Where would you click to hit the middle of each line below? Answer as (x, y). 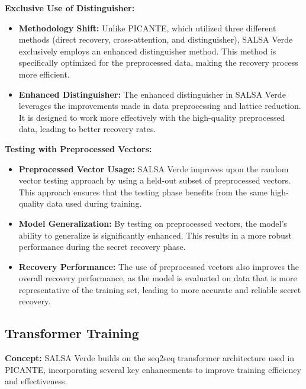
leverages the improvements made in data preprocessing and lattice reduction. (160, 106)
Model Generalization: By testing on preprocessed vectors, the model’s (153, 223)
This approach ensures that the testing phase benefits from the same (143, 192)
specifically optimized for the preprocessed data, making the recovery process (158, 62)
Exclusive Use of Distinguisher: (70, 8)
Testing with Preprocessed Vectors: (78, 148)
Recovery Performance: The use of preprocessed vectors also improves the (159, 266)
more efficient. (44, 74)
